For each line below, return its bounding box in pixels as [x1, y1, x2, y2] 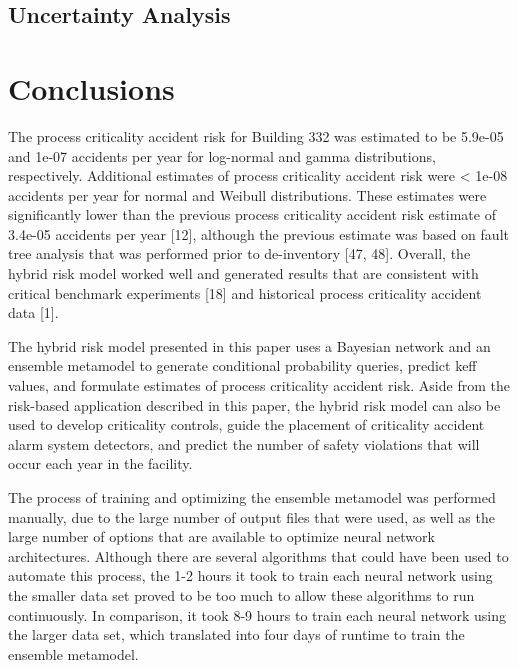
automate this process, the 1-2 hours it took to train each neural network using [8, 565, 493, 586]
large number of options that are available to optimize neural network [8, 526, 435, 547]
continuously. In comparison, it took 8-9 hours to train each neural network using [8, 604, 506, 625]
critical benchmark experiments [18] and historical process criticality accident [8, 282, 482, 303]
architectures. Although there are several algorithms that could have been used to [8, 545, 509, 566]
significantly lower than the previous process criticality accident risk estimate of [8, 204, 496, 225]
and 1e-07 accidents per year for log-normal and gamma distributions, [8, 145, 436, 166]
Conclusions [8, 67, 175, 108]
